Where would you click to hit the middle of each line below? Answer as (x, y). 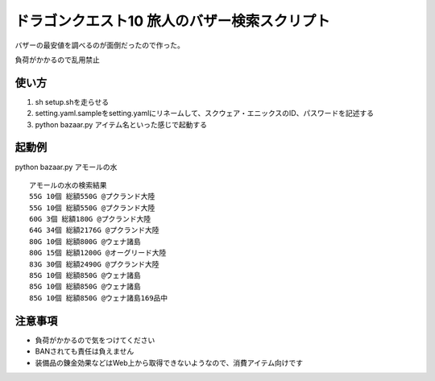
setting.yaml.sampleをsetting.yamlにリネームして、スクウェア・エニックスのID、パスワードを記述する (205, 114)
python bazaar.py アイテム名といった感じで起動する (121, 124)
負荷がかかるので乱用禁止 (57, 60)
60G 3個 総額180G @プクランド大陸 (90, 219)
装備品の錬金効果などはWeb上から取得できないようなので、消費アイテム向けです (169, 362)
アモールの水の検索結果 (68, 185)
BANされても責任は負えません (85, 351)
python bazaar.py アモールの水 (66, 167)
